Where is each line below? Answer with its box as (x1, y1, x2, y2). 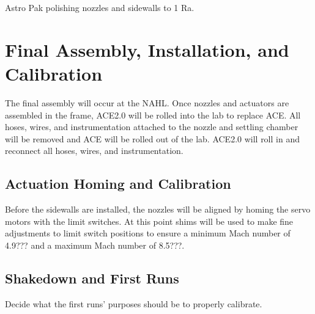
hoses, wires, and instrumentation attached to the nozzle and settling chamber (5, 120, 298, 133)
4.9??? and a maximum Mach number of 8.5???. (5, 238, 185, 251)
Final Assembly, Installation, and (5, 37, 289, 62)
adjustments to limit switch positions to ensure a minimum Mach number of (5, 227, 291, 239)
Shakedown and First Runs (5, 268, 179, 287)
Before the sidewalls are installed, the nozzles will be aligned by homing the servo (5, 203, 311, 216)
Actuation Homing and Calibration (5, 174, 231, 193)
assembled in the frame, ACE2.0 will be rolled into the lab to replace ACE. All (5, 108, 301, 121)
